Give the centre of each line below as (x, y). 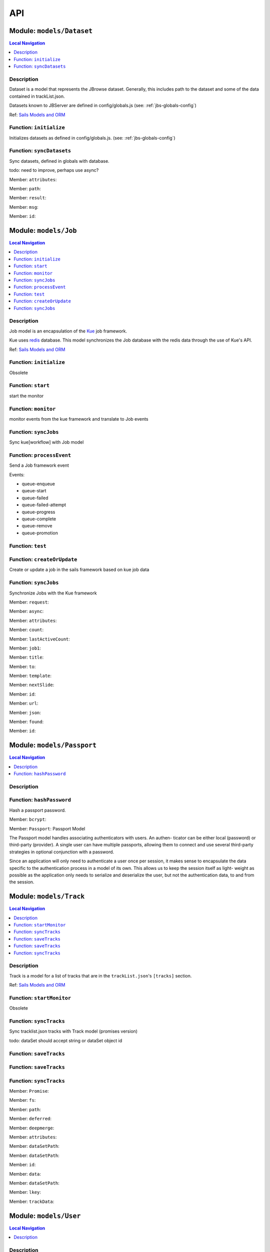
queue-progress (38, 512)
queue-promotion (40, 533)
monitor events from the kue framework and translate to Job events (79, 419)
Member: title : (26, 657)
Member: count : (26, 630)
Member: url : (24, 703)
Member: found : (26, 722)
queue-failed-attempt (44, 505)
